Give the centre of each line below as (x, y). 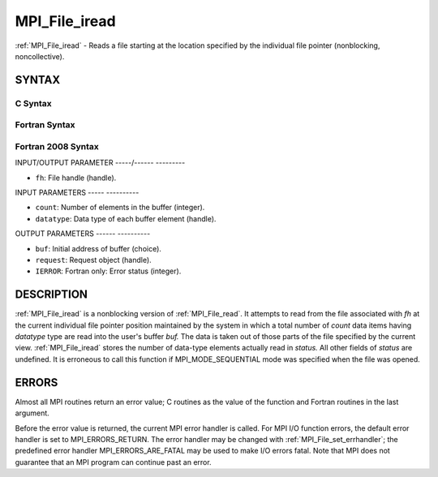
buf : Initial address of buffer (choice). (99, 248)
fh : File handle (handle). (76, 178)
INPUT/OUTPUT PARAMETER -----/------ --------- (100, 163)
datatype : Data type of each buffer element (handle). (126, 218)
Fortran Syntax (45, 125)
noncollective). (40, 56)
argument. (32, 413)
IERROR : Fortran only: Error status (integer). (108, 271)
